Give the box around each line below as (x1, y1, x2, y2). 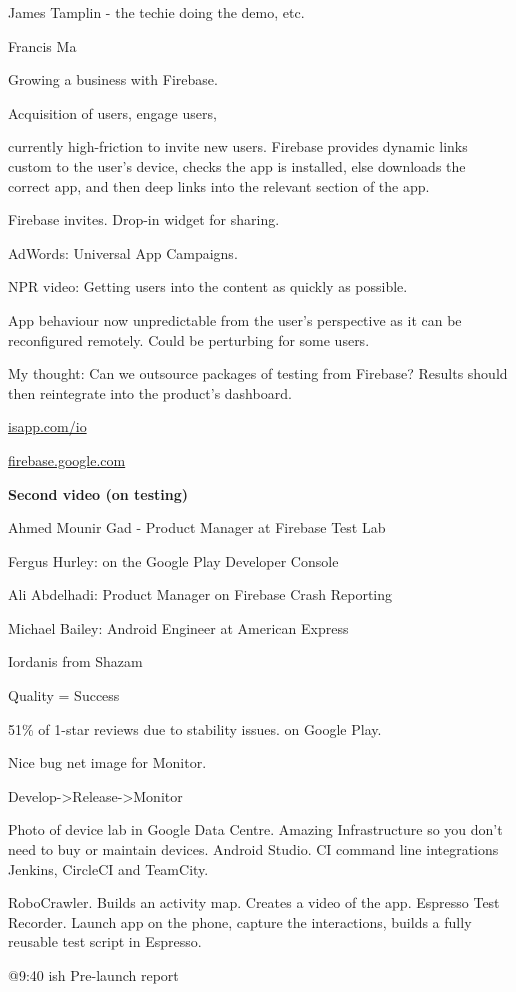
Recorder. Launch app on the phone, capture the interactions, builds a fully (8, 911, 472, 932)
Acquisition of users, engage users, (8, 102, 217, 123)
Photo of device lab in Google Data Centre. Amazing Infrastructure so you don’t (8, 819, 503, 840)
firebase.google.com (8, 449, 126, 470)
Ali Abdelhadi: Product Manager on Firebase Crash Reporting (8, 584, 393, 605)
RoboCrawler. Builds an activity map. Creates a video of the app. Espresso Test (8, 892, 500, 913)
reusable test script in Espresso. (8, 931, 202, 952)
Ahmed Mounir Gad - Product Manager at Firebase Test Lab (8, 517, 386, 538)
